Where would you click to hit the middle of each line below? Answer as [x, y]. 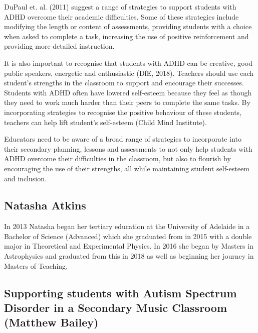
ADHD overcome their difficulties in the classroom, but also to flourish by [117, 158]
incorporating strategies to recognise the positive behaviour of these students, [123, 112]
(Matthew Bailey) [51, 322]
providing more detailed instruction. [59, 46]
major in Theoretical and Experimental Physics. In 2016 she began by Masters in [129, 246]
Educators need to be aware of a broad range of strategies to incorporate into [123, 139]
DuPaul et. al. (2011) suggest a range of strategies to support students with [120, 7]
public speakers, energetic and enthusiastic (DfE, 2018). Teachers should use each [129, 73]
